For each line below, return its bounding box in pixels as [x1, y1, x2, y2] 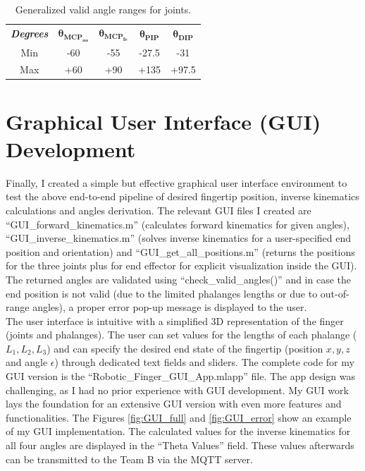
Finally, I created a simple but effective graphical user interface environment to [6, 175, 347, 190]
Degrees [11, 26, 49, 41]
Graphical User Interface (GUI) [6, 106, 321, 135]
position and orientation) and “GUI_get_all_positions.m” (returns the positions [6, 244, 355, 259]
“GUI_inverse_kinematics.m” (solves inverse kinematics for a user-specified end [6, 231, 352, 245]
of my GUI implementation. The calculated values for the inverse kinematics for [6, 424, 351, 439]
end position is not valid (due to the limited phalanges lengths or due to [6, 286, 318, 300]
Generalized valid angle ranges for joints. [15, 2, 192, 16]
